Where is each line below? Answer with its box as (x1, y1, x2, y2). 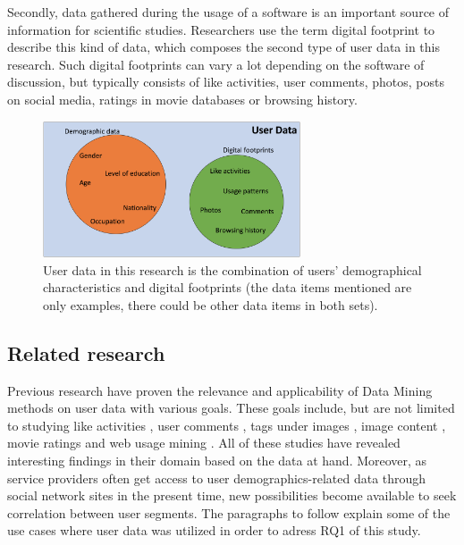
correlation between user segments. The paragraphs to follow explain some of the (7, 503, 451, 522)
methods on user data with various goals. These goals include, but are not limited (7, 398, 455, 417)
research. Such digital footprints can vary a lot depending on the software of (7, 54, 425, 73)
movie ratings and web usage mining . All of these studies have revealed (7, 433, 401, 452)
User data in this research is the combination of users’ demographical (43, 260, 422, 279)
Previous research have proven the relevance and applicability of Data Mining (7, 381, 433, 399)
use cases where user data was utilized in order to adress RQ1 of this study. (7, 521, 421, 540)
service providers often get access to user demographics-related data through (7, 468, 426, 487)
